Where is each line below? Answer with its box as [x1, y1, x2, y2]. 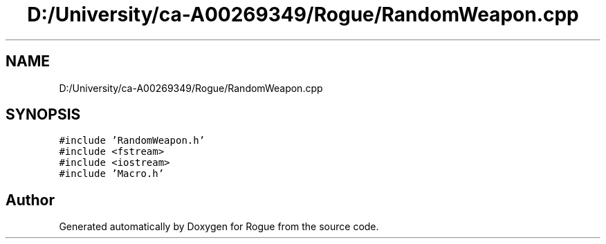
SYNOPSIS [6, 106, 81, 124]
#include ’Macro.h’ [59, 168, 165, 180]
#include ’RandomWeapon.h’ [59, 135, 205, 147]
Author [6, 191, 55, 209]
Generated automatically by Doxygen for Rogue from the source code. [59, 220, 379, 233]
